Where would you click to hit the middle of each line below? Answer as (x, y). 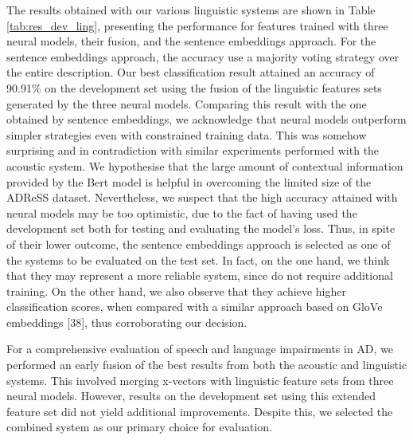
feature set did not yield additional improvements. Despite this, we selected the (200, 411)
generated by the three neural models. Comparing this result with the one (187, 103)
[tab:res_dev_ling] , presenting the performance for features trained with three (197, 25)
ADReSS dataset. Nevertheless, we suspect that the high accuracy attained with (202, 197)
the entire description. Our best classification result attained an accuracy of (191, 72)
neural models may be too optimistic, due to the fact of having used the (182, 212)
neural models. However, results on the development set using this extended (191, 396)
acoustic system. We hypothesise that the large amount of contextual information (205, 165)
